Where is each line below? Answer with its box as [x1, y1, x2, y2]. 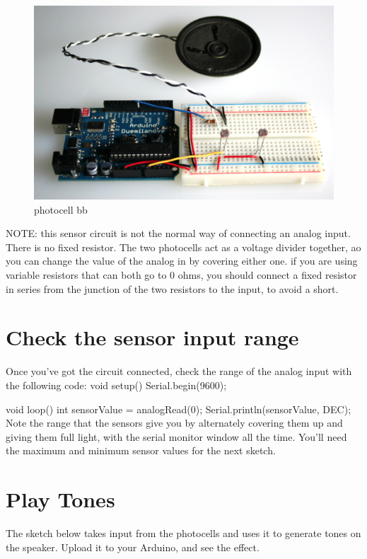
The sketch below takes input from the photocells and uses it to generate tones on [6, 526, 361, 541]
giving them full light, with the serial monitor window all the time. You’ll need [6, 429, 347, 444]
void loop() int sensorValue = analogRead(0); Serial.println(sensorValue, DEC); [6, 401, 351, 416]
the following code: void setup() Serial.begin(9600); [6, 377, 227, 392]
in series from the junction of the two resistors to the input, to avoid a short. [6, 281, 339, 296]
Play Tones [6, 485, 115, 514]
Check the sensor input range [6, 323, 299, 352]
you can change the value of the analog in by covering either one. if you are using [6, 253, 358, 268]
